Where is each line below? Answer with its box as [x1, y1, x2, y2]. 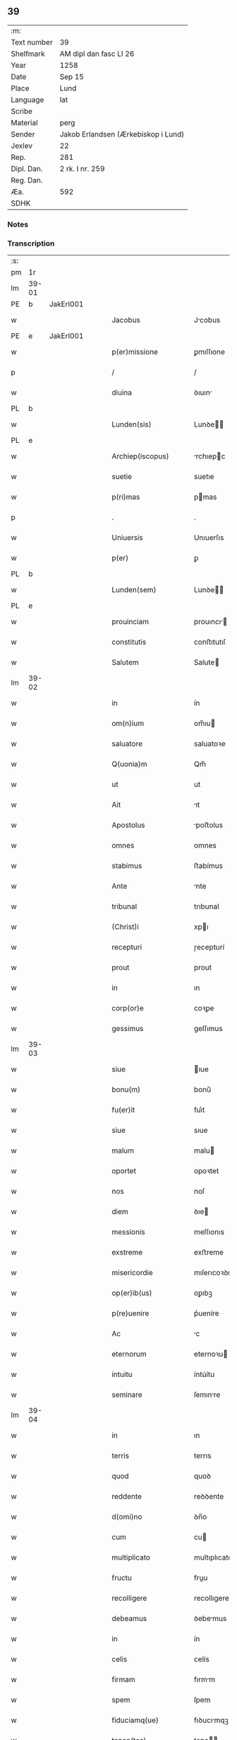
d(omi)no [111, 1512, 142, 1522]
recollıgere [193, 1594, 229, 1603]
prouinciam [111, 617, 150, 627]
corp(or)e [111, 1003, 144, 1013]
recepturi [111, 943, 142, 952]
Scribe [11, 106, 33, 116]
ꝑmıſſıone [193, 347, 226, 357]
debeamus [111, 1613, 147, 1623]
